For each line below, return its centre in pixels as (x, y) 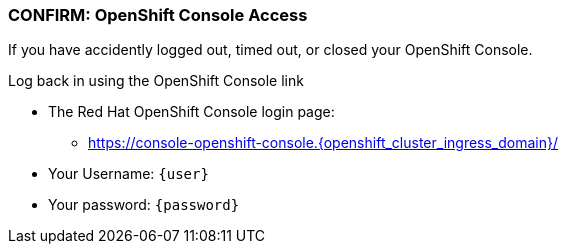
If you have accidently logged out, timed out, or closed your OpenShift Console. (270, 50)
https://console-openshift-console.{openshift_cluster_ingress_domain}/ (323, 143)
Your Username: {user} (128, 174)
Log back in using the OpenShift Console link (156, 81)
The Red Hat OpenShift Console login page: (191, 112)
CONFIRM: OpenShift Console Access (158, 15)
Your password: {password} (144, 205)
